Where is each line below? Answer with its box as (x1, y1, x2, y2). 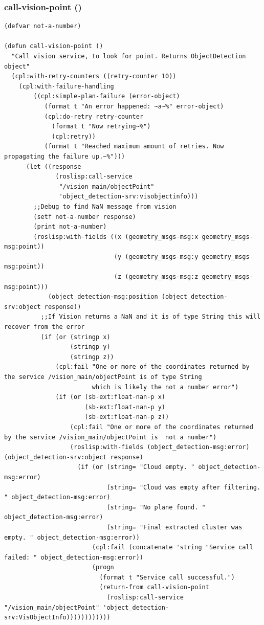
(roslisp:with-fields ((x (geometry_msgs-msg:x (33, 233, 199, 240)
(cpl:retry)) (52, 132, 96, 140)
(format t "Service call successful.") (99, 573, 235, 581)
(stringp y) (70, 343, 111, 351)
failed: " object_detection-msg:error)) (4, 553, 144, 561)
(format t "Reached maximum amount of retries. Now (44, 143, 224, 150)
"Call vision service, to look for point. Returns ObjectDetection (11, 53, 246, 60)
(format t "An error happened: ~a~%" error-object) (44, 102, 224, 110)
